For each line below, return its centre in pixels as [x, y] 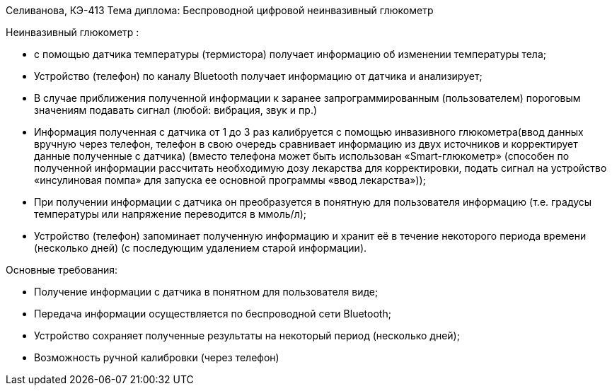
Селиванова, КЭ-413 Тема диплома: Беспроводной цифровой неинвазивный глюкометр [220, 10]
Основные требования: [62, 270]
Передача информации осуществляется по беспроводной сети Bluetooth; [213, 314]
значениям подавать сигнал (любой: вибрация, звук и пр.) [176, 110]
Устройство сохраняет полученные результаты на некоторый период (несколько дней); [247, 335]
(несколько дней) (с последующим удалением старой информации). [201, 248]
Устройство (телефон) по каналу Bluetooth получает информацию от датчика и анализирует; [258, 76]
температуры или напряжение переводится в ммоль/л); [171, 214]
